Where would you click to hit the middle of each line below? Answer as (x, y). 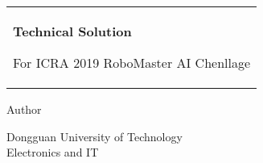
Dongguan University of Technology (95, 136)
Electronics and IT (53, 152)
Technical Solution (72, 31)
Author (24, 109)
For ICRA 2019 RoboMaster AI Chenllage (132, 63)
